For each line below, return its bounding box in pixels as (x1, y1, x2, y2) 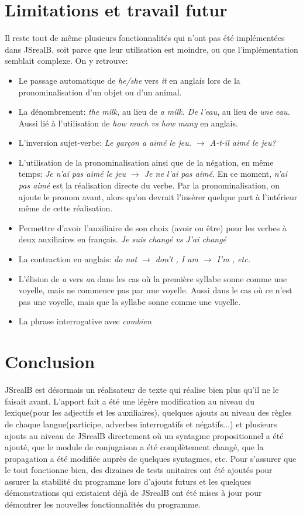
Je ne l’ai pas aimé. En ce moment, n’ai (144, 167, 288, 180)
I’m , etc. (216, 253, 250, 265)
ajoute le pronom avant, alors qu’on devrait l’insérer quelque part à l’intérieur (18, 190, 298, 203)
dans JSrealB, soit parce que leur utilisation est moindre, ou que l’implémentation (5, 43, 298, 55)
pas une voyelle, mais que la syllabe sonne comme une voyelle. (18, 295, 241, 307)
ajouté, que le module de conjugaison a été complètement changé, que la (5, 441, 264, 453)
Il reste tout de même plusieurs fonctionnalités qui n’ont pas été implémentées (5, 32, 285, 44)
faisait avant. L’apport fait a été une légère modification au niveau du (5, 395, 254, 407)
